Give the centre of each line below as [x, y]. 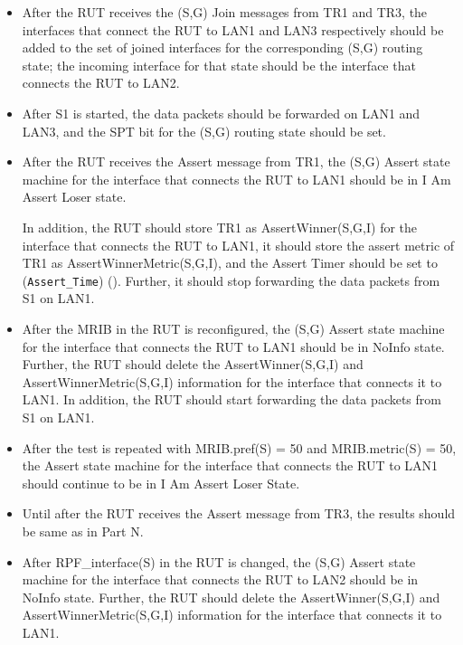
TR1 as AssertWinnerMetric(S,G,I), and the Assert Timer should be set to [230, 263]
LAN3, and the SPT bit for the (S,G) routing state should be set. [204, 131]
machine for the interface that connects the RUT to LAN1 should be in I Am [236, 179]
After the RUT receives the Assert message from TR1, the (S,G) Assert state [236, 161]
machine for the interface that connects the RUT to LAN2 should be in [220, 579]
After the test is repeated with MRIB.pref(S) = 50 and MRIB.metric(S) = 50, [239, 447]
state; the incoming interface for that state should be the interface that [219, 65]
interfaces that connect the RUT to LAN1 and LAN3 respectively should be [233, 29]
